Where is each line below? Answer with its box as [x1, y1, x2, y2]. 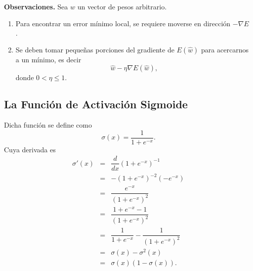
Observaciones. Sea [4, 1, 68, 11]
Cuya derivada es [4, 144, 56, 154]
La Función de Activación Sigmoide [4, 96, 188, 112]
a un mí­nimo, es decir [15, 54, 82, 64]
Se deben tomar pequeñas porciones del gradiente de [15, 44, 174, 54]
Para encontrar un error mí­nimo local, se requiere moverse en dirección [15, 18, 231, 28]
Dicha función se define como [4, 120, 92, 130]
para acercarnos [201, 44, 249, 54]
